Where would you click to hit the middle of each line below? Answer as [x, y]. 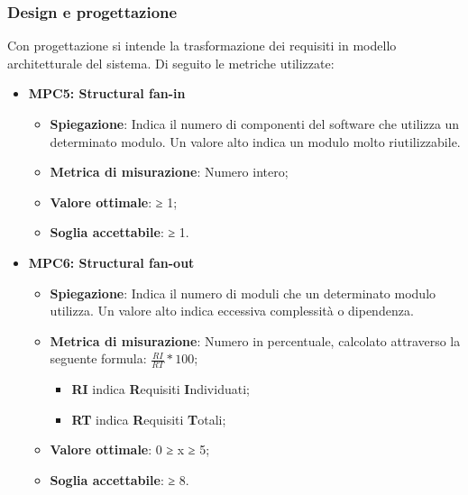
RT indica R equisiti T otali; [149, 419]
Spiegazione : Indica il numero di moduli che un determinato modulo [243, 293]
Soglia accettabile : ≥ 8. [119, 479]
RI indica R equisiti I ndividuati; [161, 389]
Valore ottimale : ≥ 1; [114, 202]
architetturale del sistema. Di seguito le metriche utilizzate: [171, 63]
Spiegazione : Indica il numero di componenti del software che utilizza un [255, 124]
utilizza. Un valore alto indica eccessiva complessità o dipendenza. [232, 311]
